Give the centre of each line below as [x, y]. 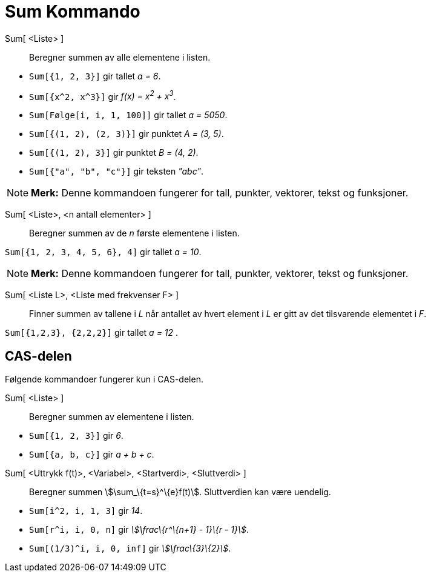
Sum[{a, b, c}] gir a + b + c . [92, 455]
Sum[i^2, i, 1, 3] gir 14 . [86, 511]
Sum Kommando [73, 12]
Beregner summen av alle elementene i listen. [120, 57]
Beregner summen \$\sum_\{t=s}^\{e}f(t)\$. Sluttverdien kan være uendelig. [180, 492]
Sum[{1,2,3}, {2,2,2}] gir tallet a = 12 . [92, 333]
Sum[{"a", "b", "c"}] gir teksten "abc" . [117, 172]
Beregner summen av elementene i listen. [112, 417]
